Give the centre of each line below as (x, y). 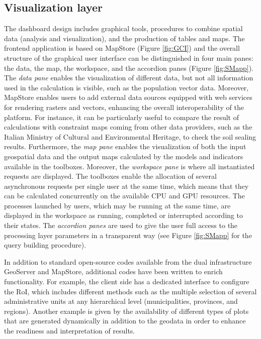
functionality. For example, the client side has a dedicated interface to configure (127, 281)
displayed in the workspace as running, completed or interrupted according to (123, 215)
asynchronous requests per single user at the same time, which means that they (126, 186)
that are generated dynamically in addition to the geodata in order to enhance (125, 321)
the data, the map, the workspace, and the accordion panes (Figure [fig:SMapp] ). (129, 68)
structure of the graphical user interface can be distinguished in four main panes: (129, 58)
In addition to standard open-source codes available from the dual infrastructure (128, 261)
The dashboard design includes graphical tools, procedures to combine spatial (123, 28)
